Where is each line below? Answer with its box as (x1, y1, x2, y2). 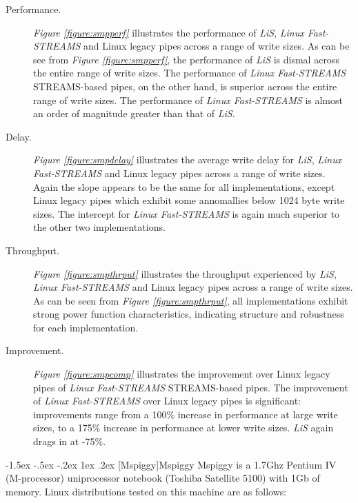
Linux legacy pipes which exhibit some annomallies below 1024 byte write (33, 193, 345, 207)
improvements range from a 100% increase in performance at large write (33, 407, 338, 421)
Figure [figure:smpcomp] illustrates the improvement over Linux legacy (33, 367, 330, 381)
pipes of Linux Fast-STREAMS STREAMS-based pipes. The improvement (33, 380, 348, 394)
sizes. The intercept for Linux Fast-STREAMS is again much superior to (33, 206, 339, 220)
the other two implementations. (33, 220, 166, 234)
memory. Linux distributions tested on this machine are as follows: (6, 484, 287, 498)
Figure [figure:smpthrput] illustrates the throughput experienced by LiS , (33, 266, 337, 280)
